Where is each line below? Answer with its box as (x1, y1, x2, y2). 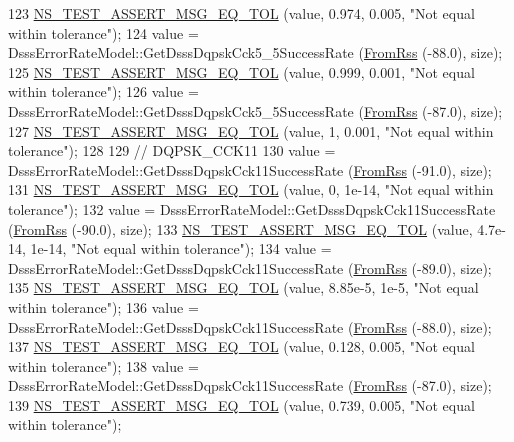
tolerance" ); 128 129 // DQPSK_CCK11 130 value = (8, 140, 336, 161)
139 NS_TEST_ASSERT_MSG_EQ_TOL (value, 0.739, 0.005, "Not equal (8, 394, 475, 415)
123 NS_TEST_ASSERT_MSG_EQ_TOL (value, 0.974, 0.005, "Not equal (8, 3, 475, 23)
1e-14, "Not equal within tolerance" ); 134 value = (30, 238, 332, 259)
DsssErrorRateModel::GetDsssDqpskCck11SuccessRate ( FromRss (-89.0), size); (8, 257, 492, 278)
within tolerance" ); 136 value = (8, 296, 199, 317)
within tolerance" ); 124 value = (8, 22, 199, 43)
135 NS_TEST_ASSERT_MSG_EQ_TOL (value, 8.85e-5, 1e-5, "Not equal (8, 277, 479, 298)
